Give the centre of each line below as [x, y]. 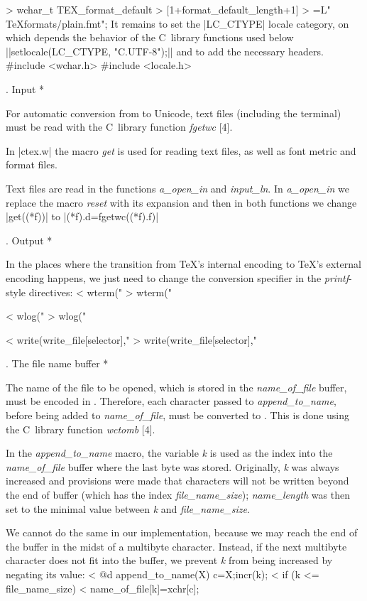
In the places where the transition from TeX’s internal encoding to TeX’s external [183, 264]
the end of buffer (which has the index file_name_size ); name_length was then [178, 495]
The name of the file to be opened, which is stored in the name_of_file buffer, [176, 387]
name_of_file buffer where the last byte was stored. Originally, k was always [172, 466]
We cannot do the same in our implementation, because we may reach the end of [182, 532]
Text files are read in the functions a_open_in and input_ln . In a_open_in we [178, 188]
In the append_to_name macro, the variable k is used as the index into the [169, 453]
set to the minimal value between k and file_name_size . [128, 508]
